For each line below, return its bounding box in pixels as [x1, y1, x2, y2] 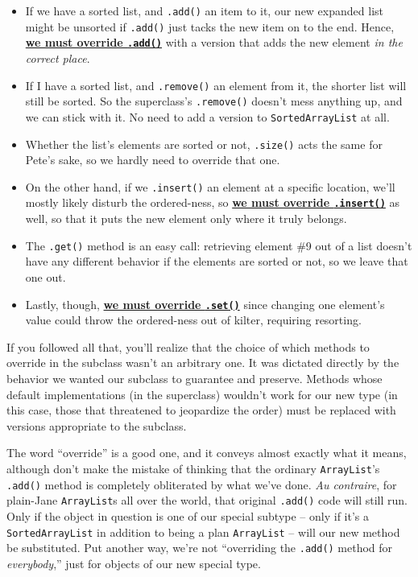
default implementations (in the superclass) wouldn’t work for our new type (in [6, 385, 398, 402]
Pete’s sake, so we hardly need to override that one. [25, 151, 280, 168]
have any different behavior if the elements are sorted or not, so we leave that [25, 253, 408, 270]
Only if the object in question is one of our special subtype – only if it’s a [6, 507, 370, 524]
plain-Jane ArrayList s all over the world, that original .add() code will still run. [6, 492, 408, 509]
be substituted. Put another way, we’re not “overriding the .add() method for [6, 539, 393, 556]
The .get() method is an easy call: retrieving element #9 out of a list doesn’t [25, 237, 412, 253]
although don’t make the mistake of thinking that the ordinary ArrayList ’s [6, 460, 380, 476]
